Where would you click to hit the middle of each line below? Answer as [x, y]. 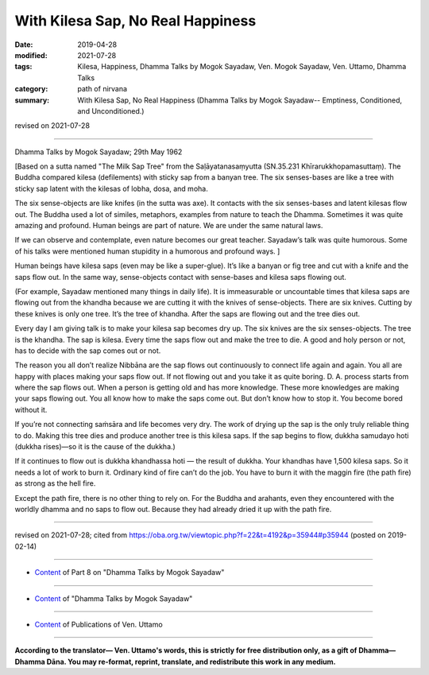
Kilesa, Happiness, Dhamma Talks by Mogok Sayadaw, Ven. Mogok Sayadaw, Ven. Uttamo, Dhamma [242, 67]
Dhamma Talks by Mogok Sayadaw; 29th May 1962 [99, 152]
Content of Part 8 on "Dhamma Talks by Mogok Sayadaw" [129, 572]
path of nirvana [102, 89]
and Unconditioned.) [111, 111]
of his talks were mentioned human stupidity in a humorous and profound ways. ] [147, 251]
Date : [24, 45]
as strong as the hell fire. [55, 483]
